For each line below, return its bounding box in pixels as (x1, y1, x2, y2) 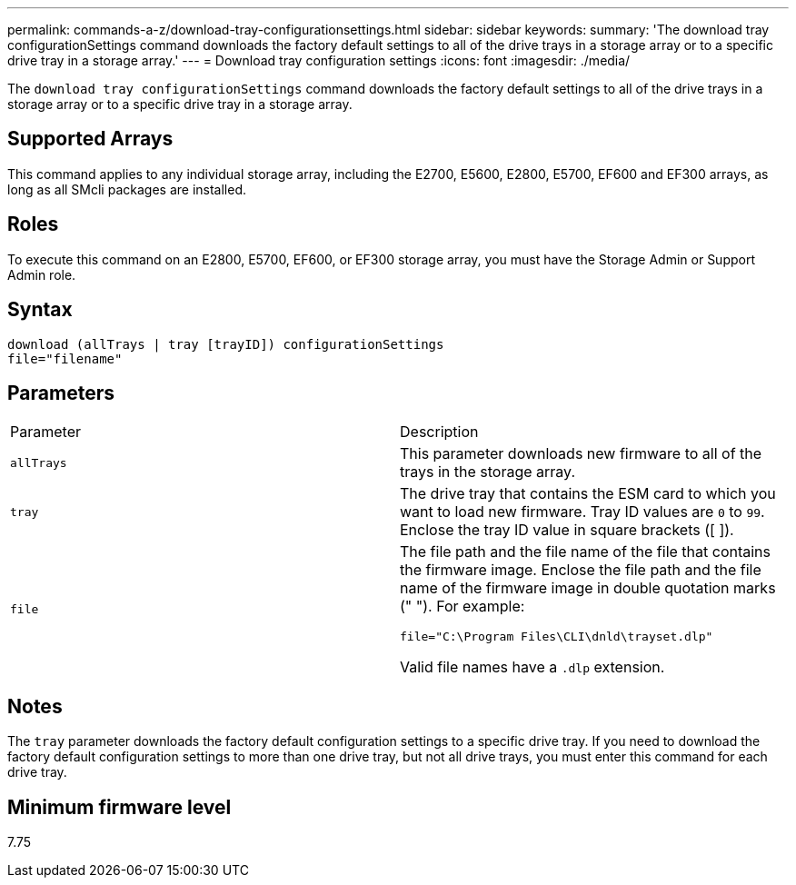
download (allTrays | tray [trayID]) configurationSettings (7, 336, 444, 352)
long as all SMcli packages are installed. (7, 181, 246, 197)
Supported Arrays (7, 127, 174, 151)
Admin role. (7, 266, 76, 283)
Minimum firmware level (7, 795, 232, 819)
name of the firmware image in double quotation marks (400, 579, 776, 598)
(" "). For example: (400, 597, 525, 616)
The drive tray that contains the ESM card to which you (400, 484, 776, 503)
